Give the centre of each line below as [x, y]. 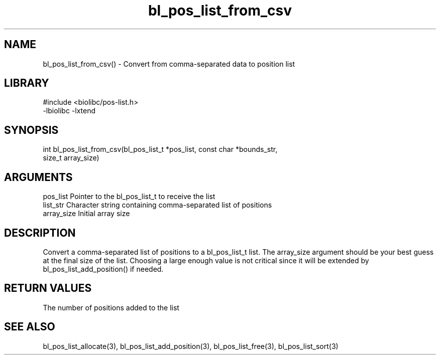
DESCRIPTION [40, 233]
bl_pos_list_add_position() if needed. [103, 269]
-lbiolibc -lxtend [69, 111]
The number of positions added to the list [111, 307]
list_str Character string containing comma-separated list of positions [157, 205]
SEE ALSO [30, 327]
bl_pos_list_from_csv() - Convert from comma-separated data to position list [169, 64]
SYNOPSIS [31, 130]
